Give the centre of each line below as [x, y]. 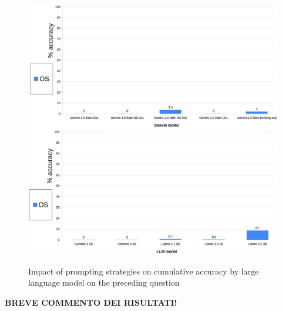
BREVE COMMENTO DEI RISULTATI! [91, 302]
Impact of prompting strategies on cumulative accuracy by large [144, 271]
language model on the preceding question [104, 282]
